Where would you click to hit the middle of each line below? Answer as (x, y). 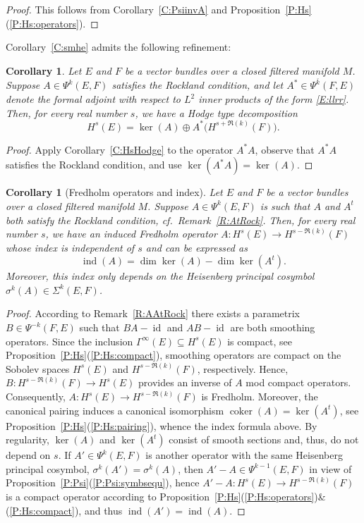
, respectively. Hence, (243, 368)
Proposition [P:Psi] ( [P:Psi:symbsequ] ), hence (103, 482)
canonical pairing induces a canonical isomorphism (115, 410)
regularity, (28, 439)
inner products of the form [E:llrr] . (274, 99)
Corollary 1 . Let (44, 70)
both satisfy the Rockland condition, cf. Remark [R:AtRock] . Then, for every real (181, 220)
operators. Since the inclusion (69, 341)
